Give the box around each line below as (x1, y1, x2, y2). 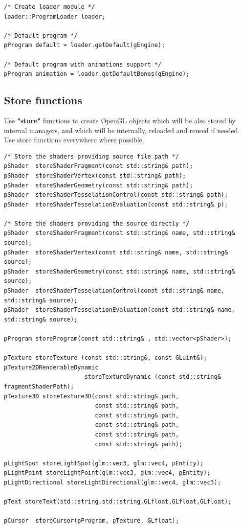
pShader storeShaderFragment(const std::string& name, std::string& (4, 230, 235, 237)
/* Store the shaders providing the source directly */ (4, 220, 190, 227)
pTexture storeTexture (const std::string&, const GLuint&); (4, 354, 207, 362)
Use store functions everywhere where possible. (4, 135, 144, 145)
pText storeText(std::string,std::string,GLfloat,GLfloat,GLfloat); (4, 498, 232, 505)
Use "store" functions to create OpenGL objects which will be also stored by (4, 115, 236, 125)
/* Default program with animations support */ (4, 61, 162, 68)
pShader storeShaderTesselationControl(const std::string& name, (4, 287, 225, 295)
